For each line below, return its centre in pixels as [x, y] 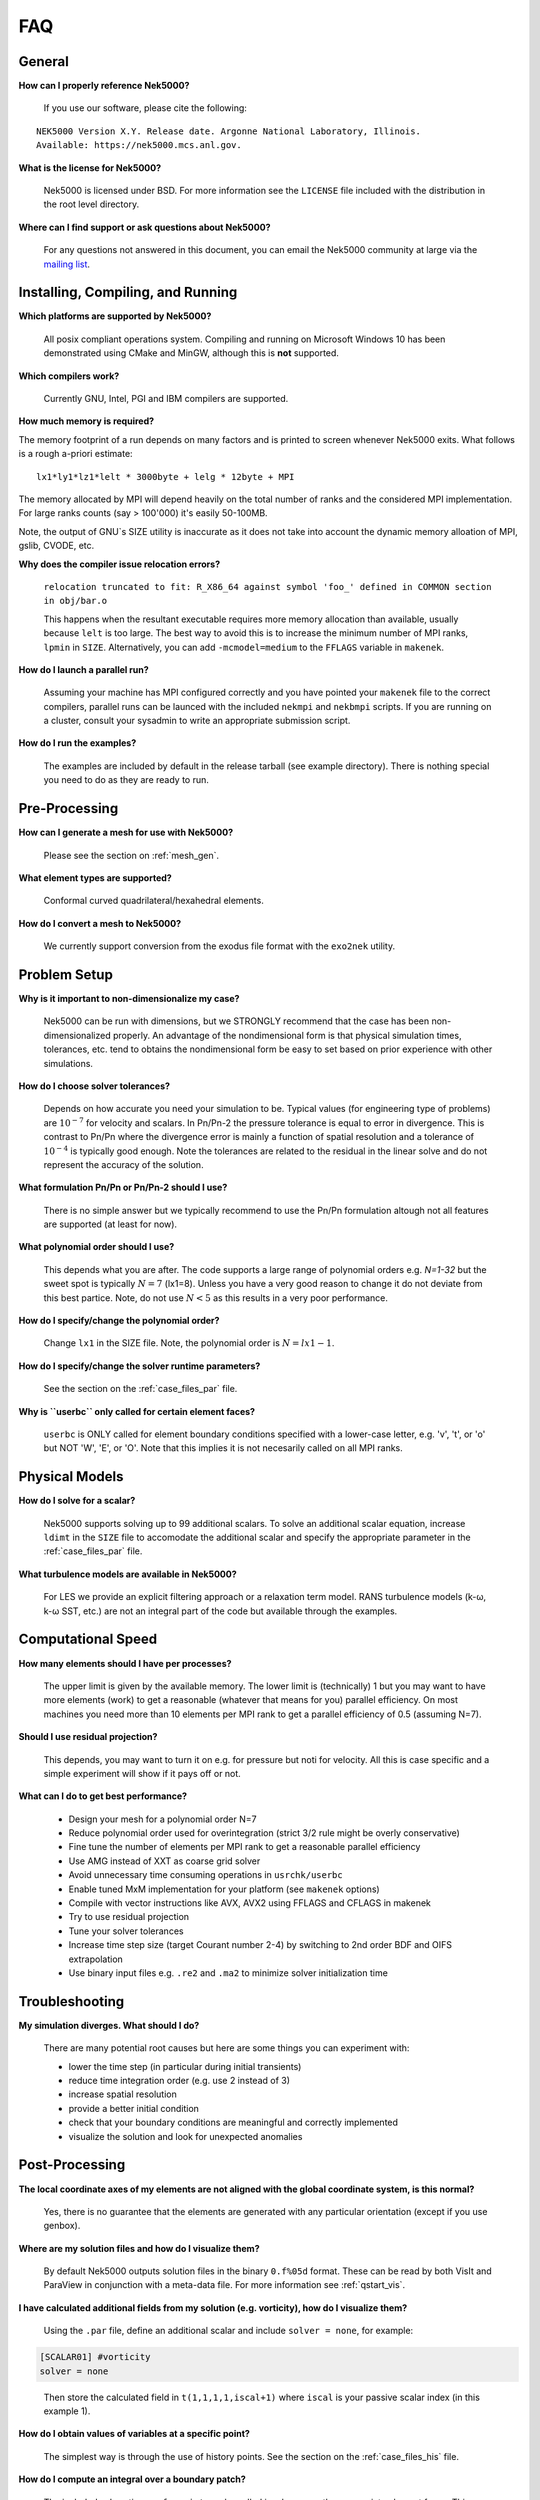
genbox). [62, 2226]
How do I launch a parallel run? [83, 669]
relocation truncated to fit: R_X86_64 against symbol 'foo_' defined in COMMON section [267, 586]
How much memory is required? [86, 421]
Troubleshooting [71, 2001]
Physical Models [71, 1476]
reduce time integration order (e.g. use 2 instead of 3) [179, 2081]
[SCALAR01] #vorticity [95, 2357]
